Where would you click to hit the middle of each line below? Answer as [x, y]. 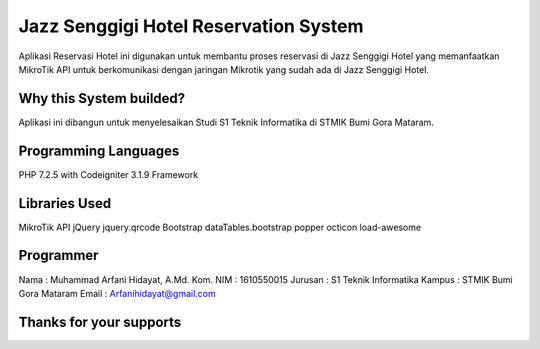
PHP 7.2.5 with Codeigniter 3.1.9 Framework [108, 174]
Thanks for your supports [100, 321]
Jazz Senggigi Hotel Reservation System [191, 26]
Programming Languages [99, 150]
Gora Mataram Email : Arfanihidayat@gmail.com [117, 293]
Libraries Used [65, 203]
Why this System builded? [102, 98]
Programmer [58, 255]
